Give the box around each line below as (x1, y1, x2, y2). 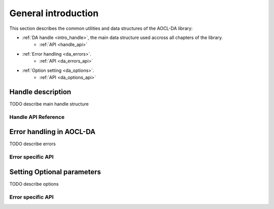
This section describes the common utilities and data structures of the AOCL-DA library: (9, 25, 193, 31)
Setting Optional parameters (9, 168, 101, 176)
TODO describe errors (9, 141, 56, 147)
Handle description (9, 88, 72, 96)
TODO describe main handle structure (9, 101, 89, 107)
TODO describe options (9, 181, 59, 187)
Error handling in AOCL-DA (9, 128, 96, 136)
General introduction (9, 8, 99, 19)
